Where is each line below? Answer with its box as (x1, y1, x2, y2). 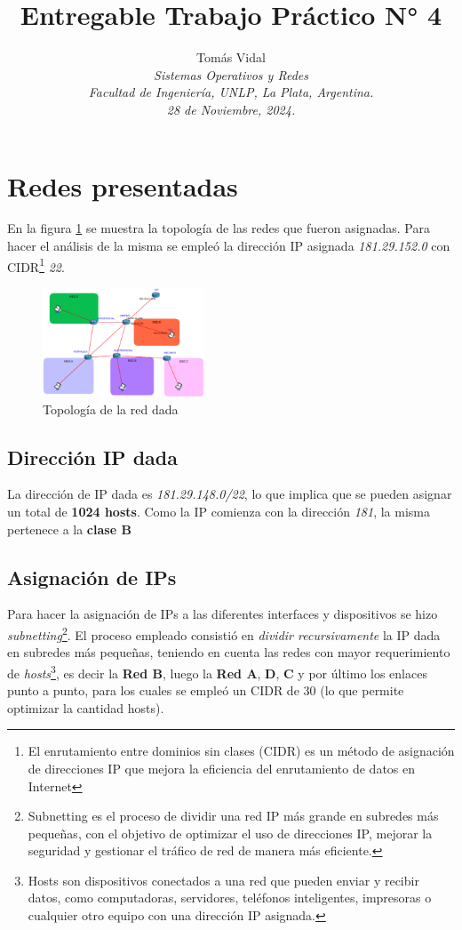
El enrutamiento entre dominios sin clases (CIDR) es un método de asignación (28, 742, 455, 760)
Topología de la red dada (43, 399, 179, 418)
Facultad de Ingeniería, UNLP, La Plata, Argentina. (88, 83, 374, 101)
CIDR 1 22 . (7, 254, 65, 276)
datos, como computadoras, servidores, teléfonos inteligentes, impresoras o (28, 888, 432, 907)
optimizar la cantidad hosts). (7, 698, 164, 717)
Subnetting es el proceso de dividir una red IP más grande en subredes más (28, 806, 439, 825)
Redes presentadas (7, 167, 238, 204)
